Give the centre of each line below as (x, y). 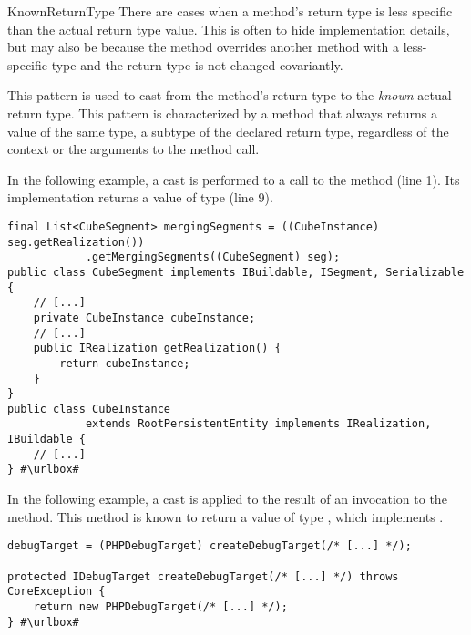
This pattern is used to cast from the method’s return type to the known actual (230, 95)
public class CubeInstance (89, 409)
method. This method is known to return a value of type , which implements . (225, 516)
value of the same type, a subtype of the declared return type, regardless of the (228, 131)
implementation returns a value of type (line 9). (140, 197)
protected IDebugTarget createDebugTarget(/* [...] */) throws (203, 576)
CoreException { (56, 592)
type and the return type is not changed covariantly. (197, 64)
